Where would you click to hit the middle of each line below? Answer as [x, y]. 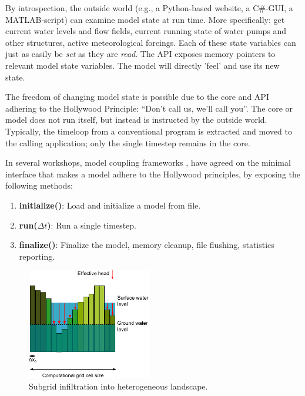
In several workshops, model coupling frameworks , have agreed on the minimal [148, 162]
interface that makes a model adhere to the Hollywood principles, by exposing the [153, 174]
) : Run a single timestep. [92, 225]
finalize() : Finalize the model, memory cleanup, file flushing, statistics [147, 245]
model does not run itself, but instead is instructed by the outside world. [136, 120]
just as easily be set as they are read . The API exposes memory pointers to [140, 54]
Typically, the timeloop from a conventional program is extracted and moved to [149, 131]
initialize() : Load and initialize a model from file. [110, 205]
